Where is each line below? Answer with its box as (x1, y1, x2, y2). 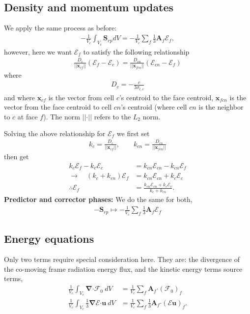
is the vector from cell (48, 92, 114, 102)
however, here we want (4, 46, 72, 57)
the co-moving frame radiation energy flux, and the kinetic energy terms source (4, 263, 243, 274)
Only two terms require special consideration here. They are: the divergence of (4, 254, 240, 264)
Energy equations (4, 231, 94, 246)
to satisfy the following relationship (83, 46, 190, 57)
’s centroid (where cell (121, 102, 187, 112)
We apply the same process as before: (4, 23, 117, 33)
